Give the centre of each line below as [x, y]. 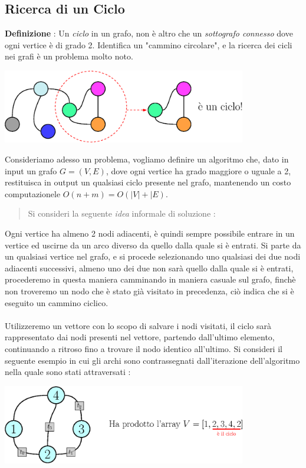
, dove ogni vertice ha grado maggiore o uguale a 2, [198, 170]
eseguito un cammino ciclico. [57, 302]
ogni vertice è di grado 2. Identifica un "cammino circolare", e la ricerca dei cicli [149, 44]
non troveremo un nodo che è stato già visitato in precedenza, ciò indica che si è [149, 291]
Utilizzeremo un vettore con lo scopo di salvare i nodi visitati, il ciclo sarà [138, 325]
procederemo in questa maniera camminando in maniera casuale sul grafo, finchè [150, 279]
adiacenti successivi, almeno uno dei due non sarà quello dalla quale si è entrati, [149, 268]
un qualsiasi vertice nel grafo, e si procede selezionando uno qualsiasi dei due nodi [153, 256]
